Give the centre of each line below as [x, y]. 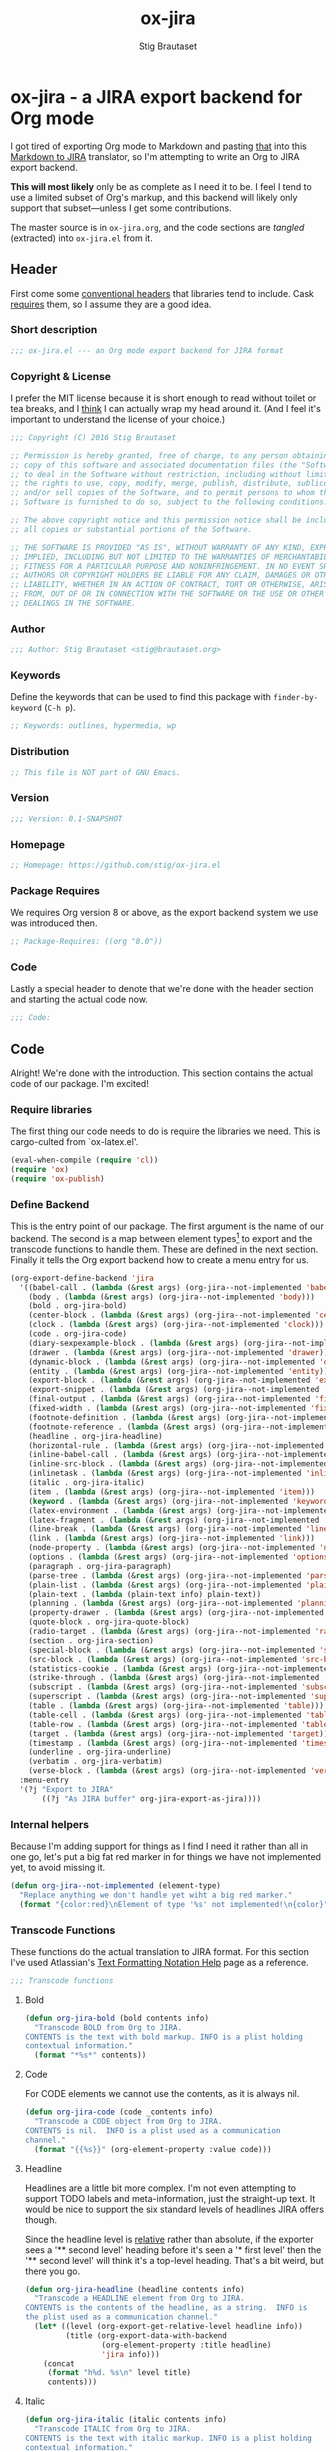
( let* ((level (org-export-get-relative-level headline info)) [168, 2327]
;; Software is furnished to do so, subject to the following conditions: [169, 502]
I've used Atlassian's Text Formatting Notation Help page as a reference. [159, 1962]
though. [41, 2219]
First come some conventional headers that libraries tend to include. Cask [162, 293]
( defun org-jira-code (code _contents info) [119, 2112]
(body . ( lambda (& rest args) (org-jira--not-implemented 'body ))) [171, 1297]
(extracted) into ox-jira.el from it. [81, 238]
